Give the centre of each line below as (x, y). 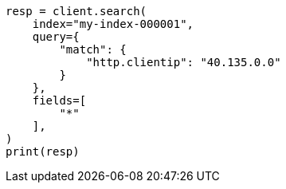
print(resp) (43, 152)
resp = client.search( (76, 11)
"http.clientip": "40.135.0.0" (184, 62)
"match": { (93, 49)
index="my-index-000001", (113, 24)
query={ (56, 37)
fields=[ (59, 100)
